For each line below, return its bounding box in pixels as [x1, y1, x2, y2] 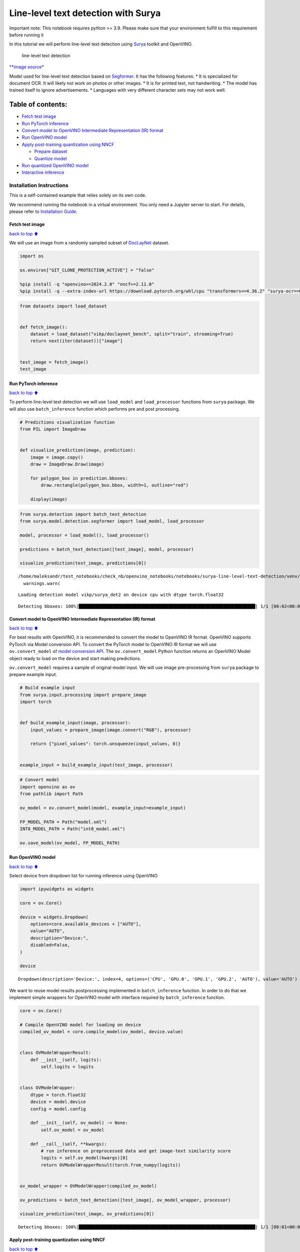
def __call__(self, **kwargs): [30, 1141, 107, 1147]
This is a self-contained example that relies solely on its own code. [9, 192, 146, 198]
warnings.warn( [23, 580, 60, 586]
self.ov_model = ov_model [40, 1127, 104, 1133]
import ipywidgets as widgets [19, 886, 94, 892]
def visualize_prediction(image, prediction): [19, 447, 136, 453]
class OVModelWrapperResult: [19, 1050, 91, 1056]
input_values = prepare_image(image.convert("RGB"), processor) [30, 727, 191, 733]
